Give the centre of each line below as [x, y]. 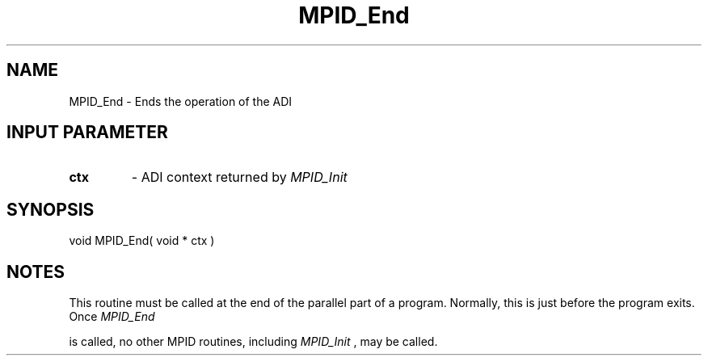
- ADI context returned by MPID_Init [239, 177]
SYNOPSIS [51, 209]
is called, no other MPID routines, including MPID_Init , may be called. [253, 342]
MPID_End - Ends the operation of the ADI [181, 101]
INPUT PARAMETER [87, 133]
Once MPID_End [112, 317]
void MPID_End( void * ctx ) [142, 241]
